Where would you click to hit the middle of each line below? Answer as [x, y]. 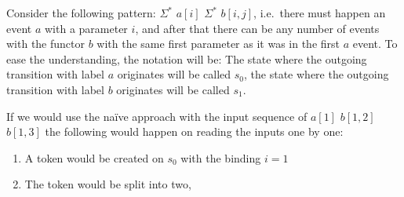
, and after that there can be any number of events [257, 28]
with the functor [46, 44]
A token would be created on [94, 157]
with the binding [221, 157]
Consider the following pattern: [81, 13]
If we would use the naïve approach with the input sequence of [157, 116]
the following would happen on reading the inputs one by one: [194, 131]
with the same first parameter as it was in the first [218, 44]
